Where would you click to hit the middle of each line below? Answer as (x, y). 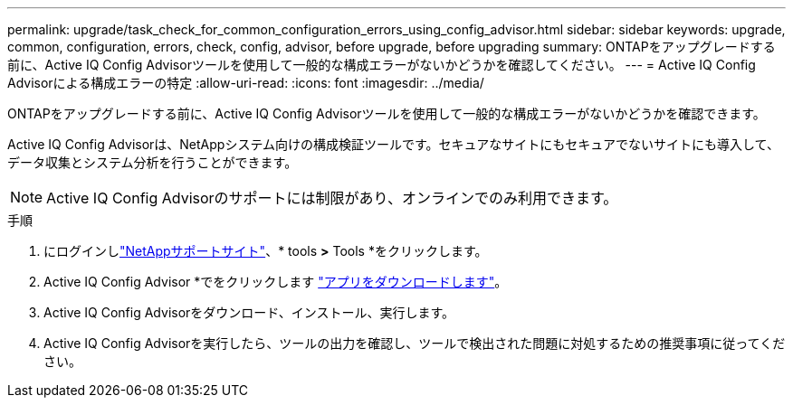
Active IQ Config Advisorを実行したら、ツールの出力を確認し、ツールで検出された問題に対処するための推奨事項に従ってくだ (415, 343)
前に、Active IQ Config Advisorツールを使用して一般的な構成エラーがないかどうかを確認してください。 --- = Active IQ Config (382, 65)
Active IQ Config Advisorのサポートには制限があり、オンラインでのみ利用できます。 (332, 198)
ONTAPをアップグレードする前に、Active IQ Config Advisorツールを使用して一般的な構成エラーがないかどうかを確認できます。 (387, 113)
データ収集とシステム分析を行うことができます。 (153, 162)
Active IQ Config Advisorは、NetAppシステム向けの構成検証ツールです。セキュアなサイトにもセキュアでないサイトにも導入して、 (393, 144)
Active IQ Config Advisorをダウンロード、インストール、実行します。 (249, 312)
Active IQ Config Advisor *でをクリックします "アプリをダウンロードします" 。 (276, 282)
